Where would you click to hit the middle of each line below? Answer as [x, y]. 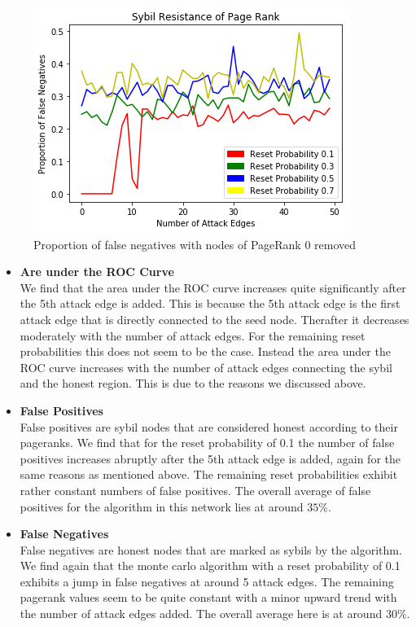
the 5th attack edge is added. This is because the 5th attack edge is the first [210, 303]
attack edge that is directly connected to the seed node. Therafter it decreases [215, 319]
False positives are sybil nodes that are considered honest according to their [209, 426]
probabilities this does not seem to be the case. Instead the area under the [205, 351]
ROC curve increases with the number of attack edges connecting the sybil [206, 367]
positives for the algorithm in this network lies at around [162, 506]
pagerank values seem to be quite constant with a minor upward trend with [208, 597]
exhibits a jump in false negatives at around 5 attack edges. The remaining [207, 581]
